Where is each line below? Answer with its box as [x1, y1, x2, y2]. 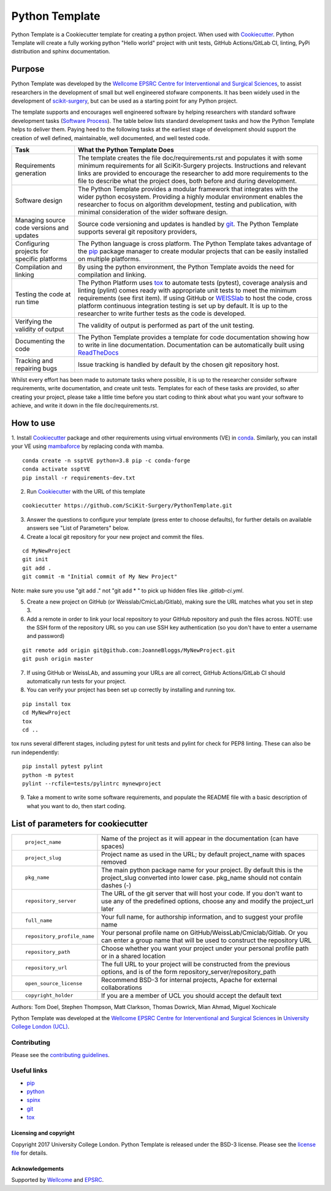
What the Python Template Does [77, 145, 174, 154]
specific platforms [15, 254, 67, 263]
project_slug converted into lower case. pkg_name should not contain [101, 873, 302, 882]
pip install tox [22, 701, 71, 707]
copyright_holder [25, 992, 74, 999]
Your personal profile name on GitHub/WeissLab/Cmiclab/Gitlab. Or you [101, 928, 308, 937]
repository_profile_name [25, 933, 94, 940]
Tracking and [15, 356, 53, 365]
